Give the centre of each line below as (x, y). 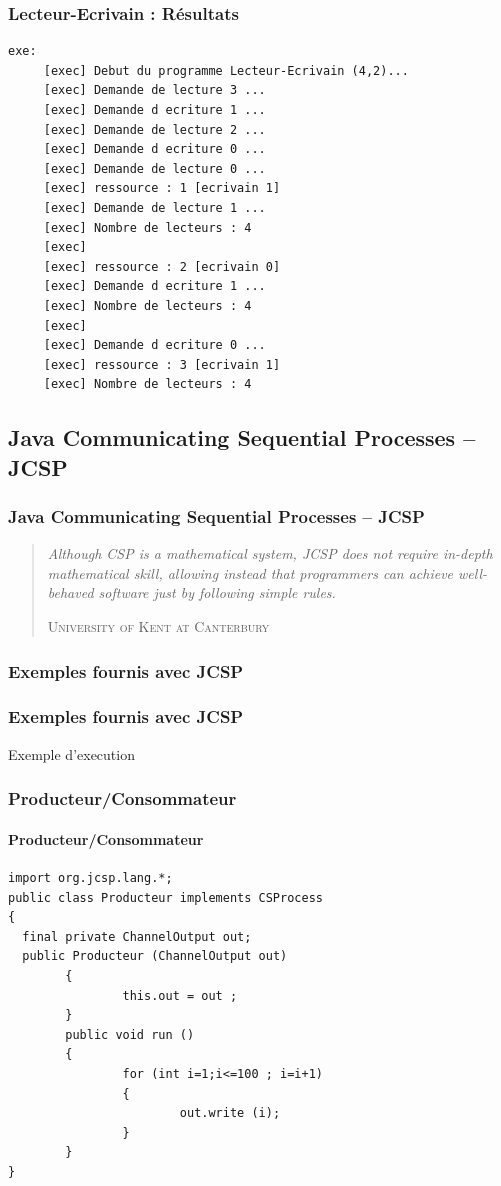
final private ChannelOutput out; (137, 936)
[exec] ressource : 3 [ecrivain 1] (162, 364)
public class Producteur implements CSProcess (165, 897)
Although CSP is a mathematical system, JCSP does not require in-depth (270, 553)
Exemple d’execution (71, 753)
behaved (70, 592)
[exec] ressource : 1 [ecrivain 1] (162, 188)
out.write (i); (230, 1113)
